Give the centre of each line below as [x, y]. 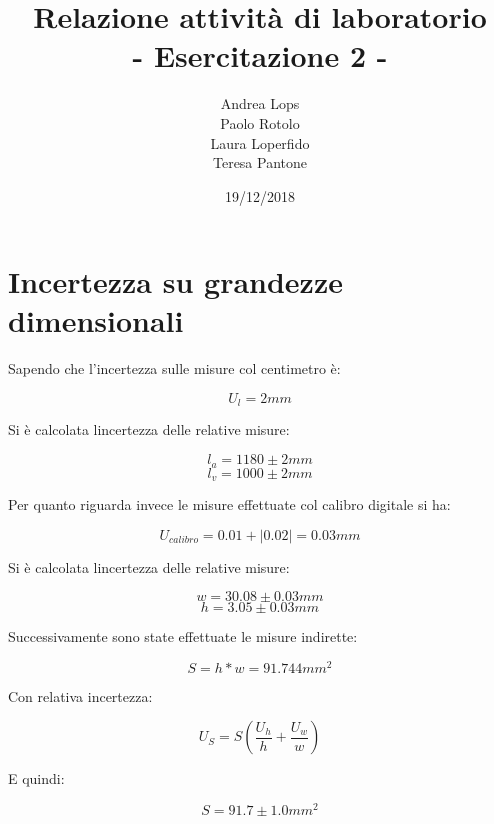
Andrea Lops [260, 103]
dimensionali [96, 320]
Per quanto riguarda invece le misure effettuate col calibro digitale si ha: [229, 503]
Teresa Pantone [260, 162]
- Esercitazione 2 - [260, 55]
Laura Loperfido [260, 142]
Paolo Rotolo [260, 122]
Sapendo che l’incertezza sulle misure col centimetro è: [174, 368]
